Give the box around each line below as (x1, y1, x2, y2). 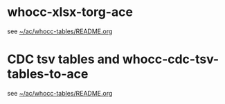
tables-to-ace (7, 67, 89, 82)
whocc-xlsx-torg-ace (7, 4, 134, 20)
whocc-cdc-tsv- (122, 51, 219, 67)
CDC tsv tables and (7, 51, 120, 67)
